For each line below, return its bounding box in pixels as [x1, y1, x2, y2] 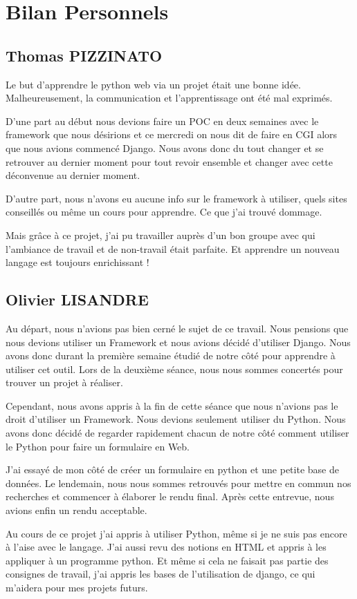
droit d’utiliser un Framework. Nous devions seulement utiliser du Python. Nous [6, 412, 346, 426]
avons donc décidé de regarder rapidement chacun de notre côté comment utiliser [6, 426, 349, 440]
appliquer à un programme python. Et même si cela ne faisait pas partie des [6, 553, 329, 567]
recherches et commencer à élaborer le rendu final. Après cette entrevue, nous [6, 489, 334, 504]
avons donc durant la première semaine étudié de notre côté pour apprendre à [6, 348, 336, 363]
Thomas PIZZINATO [6, 44, 163, 66]
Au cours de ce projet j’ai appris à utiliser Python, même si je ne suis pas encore [6, 526, 347, 540]
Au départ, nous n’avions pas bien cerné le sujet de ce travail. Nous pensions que [6, 321, 349, 335]
